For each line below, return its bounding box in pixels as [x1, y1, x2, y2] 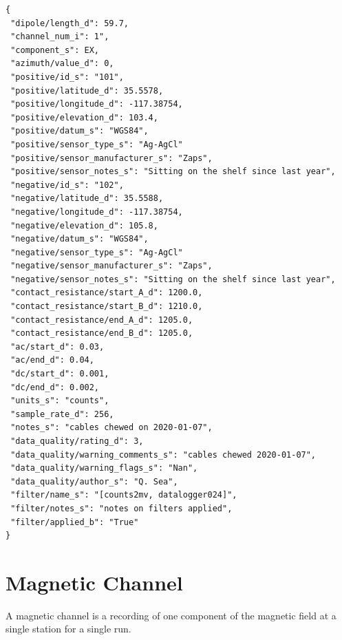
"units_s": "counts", [10, 396, 109, 406]
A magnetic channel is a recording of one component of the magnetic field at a [6, 608, 336, 622]
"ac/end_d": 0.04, [10, 355, 94, 365]
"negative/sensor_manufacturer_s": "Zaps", [10, 261, 213, 271]
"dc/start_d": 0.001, [10, 369, 109, 379]
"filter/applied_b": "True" [10, 517, 139, 527]
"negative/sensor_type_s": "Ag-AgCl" [10, 247, 183, 257]
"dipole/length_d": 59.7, [10, 18, 129, 28]
